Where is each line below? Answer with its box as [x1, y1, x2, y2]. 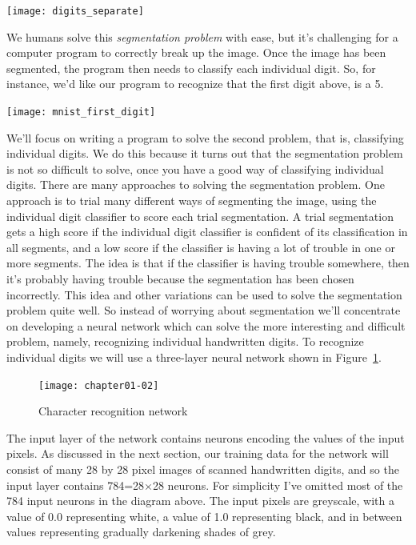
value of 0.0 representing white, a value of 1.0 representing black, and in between [6, 507, 402, 524]
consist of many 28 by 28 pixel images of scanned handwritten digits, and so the [6, 461, 399, 478]
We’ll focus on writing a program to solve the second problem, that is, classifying [6, 129, 404, 146]
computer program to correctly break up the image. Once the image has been [6, 44, 386, 61]
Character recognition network [38, 403, 188, 419]
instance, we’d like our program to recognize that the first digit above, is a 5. [6, 75, 384, 92]
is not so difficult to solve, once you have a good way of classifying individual [6, 160, 384, 177]
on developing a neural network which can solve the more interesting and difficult [6, 317, 406, 334]
